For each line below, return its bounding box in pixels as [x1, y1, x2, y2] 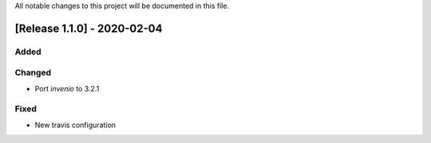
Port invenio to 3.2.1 [34, 83, 100, 93]
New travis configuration [34, 120, 116, 129]
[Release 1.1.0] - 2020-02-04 [14, 21, 163, 35]
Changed [14, 68, 52, 79]
